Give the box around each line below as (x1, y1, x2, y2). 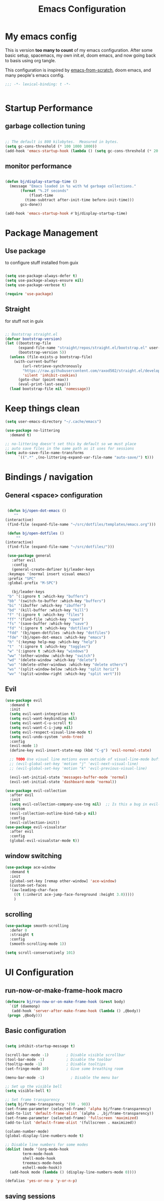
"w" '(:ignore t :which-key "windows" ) (7, 649, 89, 653)
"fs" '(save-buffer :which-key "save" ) (7, 621, 89, 626)
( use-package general (7, 553, 51, 558)
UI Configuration (5, 967, 74, 978)
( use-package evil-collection (5, 788, 67, 793)
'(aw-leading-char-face (9, 888, 58, 892)
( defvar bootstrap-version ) (5, 336, 62, 341)
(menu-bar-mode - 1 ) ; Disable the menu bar (5, 1075, 119, 1080)
